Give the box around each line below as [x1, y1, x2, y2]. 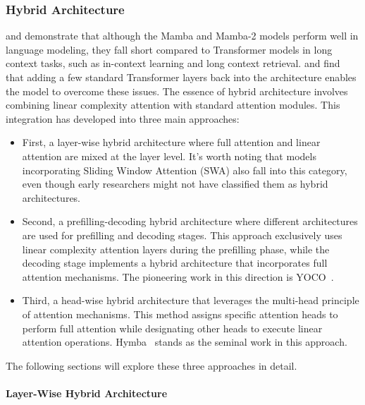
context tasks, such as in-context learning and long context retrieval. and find [6, 56, 340, 71]
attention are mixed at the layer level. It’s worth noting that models [22, 148, 316, 163]
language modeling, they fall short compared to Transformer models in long [6, 42, 333, 56]
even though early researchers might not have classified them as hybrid [22, 176, 328, 191]
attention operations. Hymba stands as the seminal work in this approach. [22, 334, 347, 349]
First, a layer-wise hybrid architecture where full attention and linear [22, 135, 321, 150]
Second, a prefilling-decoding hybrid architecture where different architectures [22, 214, 358, 229]
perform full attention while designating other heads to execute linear [22, 320, 323, 335]
